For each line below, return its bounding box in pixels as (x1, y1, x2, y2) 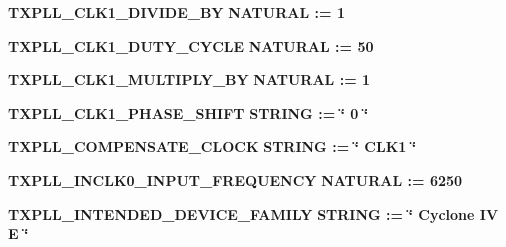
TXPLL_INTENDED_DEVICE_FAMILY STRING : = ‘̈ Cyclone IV (8, 203, 499, 224)
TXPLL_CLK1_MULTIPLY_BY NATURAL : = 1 (8, 69, 371, 90)
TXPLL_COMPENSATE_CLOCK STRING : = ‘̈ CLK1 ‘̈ (8, 136, 417, 157)
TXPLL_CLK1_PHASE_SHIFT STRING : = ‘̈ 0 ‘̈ (8, 102, 369, 123)
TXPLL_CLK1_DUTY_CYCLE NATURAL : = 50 (8, 35, 374, 56)
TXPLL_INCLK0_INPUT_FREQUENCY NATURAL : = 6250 (8, 169, 463, 190)
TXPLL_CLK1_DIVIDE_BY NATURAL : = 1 (8, 2, 345, 22)
